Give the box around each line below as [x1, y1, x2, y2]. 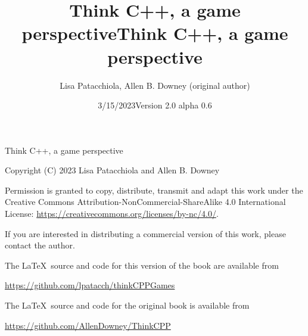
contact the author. [5, 239, 75, 251]
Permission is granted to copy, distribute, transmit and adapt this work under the [5, 183, 303, 196]
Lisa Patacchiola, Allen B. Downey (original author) [60, 79, 250, 91]
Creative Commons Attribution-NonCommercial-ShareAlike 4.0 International [5, 195, 286, 208]
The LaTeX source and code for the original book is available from [5, 299, 250, 312]
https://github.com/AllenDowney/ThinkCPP [5, 319, 171, 331]
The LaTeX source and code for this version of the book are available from [5, 259, 279, 271]
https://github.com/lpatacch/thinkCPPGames [5, 279, 175, 291]
